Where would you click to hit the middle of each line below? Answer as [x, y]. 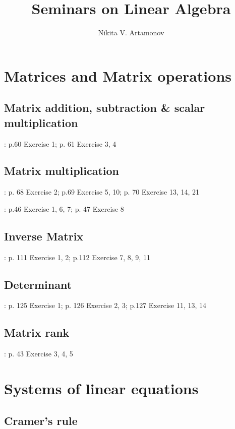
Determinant [38, 284]
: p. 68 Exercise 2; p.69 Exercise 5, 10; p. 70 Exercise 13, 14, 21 [102, 192]
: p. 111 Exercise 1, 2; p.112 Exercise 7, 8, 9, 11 [77, 257]
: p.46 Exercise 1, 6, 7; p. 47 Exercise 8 [64, 208]
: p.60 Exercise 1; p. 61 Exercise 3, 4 [60, 143]
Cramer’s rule [41, 420]
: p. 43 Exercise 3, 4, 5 [39, 354]
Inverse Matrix [44, 236]
